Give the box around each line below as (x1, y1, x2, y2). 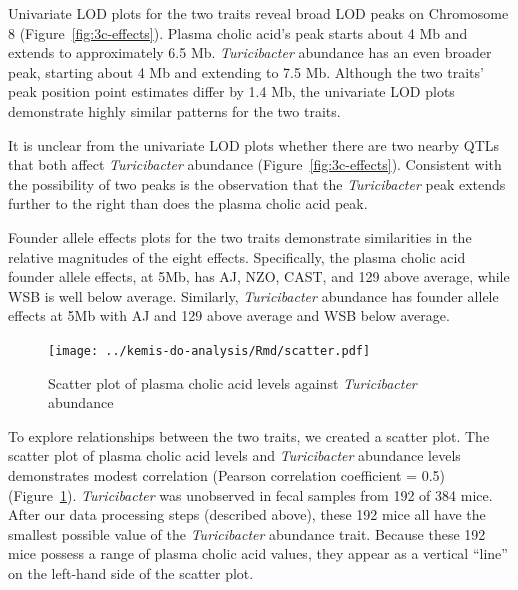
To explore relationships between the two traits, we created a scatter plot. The (8, 425, 490, 446)
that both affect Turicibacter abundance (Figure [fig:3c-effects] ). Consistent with (8, 154, 502, 175)
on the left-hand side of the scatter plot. (8, 562, 254, 583)
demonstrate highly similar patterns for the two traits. (8, 100, 341, 121)
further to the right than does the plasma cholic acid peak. (8, 193, 368, 214)
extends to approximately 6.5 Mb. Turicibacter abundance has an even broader (8, 42, 492, 63)
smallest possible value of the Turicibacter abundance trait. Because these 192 (8, 523, 486, 544)
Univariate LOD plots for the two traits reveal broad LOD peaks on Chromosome (8, 3, 509, 23)
